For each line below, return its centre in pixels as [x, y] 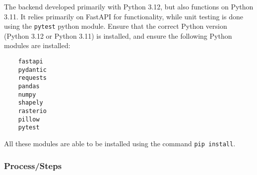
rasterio [32, 111]
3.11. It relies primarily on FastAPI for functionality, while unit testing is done [124, 16]
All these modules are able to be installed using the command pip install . [120, 143]
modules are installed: [37, 45]
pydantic [32, 70]
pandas [29, 86]
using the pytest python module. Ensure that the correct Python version [116, 26]
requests [32, 78]
